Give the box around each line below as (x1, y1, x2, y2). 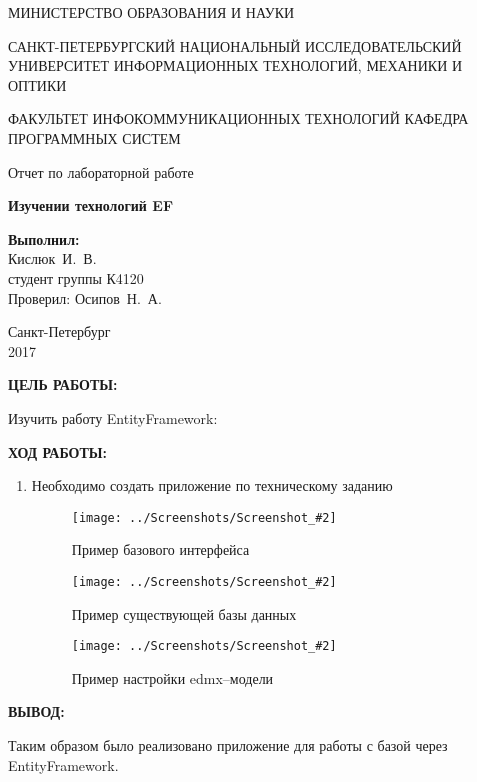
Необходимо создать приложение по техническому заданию (31, 475, 393, 496)
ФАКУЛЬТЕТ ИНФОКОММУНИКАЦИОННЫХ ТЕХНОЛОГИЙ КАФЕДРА (8, 108, 469, 129)
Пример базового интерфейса (71, 539, 250, 560)
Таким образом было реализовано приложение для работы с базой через (8, 735, 448, 756)
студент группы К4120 (8, 267, 144, 288)
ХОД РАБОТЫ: (8, 441, 108, 462)
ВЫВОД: (8, 701, 65, 722)
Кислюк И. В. (8, 248, 97, 269)
